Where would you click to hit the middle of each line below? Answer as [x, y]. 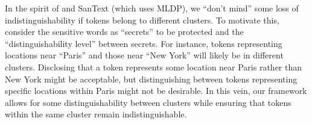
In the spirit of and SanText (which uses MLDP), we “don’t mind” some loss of [152, 8]
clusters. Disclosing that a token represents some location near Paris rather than [154, 67]
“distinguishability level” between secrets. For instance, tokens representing [144, 43]
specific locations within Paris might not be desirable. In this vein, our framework [156, 91]
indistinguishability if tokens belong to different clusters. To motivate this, [142, 20]
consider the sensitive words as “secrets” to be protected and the [124, 32]
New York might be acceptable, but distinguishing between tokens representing [151, 79]
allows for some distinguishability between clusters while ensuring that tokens [148, 102]
